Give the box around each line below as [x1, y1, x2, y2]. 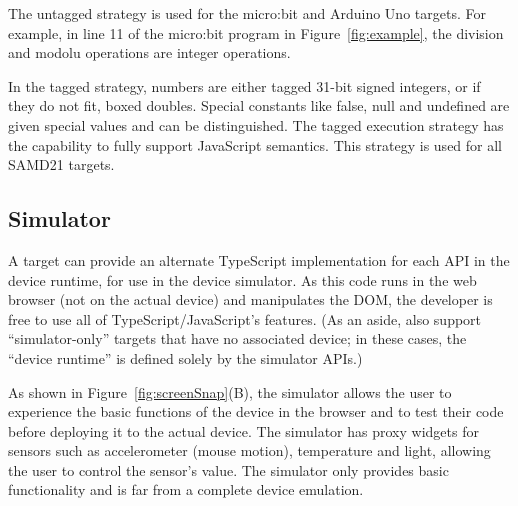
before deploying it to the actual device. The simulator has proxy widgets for [8, 420, 479, 441]
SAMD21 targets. [8, 154, 115, 175]
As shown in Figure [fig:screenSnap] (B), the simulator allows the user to [8, 381, 452, 402]
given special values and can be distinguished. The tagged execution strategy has [8, 114, 504, 135]
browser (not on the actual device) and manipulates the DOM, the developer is [8, 289, 493, 310]
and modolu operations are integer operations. [8, 42, 291, 63]
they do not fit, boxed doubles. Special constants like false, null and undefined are [8, 95, 510, 116]
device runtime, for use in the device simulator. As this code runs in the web [8, 269, 477, 290]
